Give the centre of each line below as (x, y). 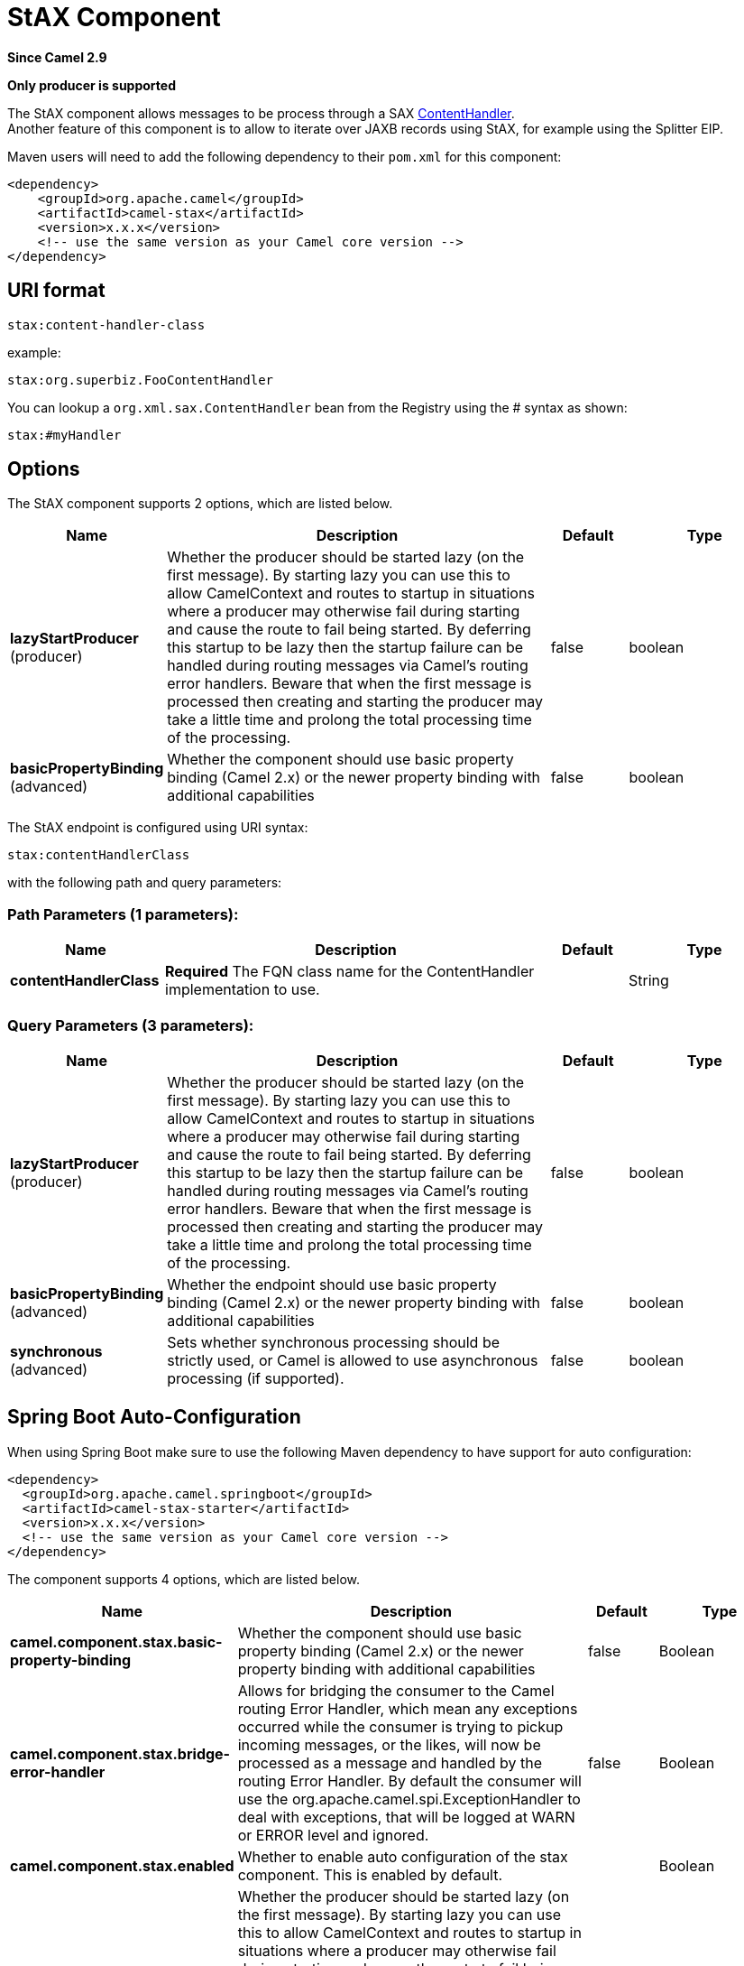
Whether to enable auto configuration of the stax (403, 1856)
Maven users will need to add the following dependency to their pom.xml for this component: (285, 156)
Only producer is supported (92, 85)
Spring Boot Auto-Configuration (154, 1417)
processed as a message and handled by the (390, 1762)
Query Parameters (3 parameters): (131, 1025)
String (649, 981)
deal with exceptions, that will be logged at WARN (406, 1817)
